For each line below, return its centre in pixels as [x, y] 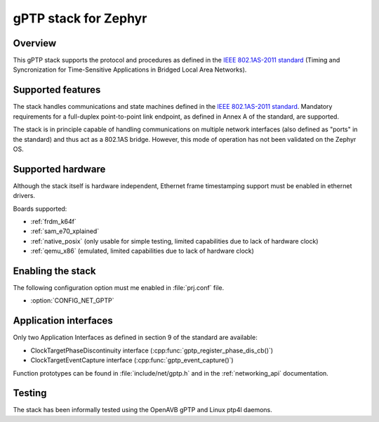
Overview [35, 43]
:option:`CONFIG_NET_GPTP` [72, 301]
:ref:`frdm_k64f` [53, 222]
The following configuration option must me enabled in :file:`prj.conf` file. [119, 288]
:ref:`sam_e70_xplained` [65, 231]
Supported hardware [59, 169]
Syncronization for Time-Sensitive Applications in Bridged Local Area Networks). [130, 70]
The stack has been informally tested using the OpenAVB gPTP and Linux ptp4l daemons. [143, 410]
